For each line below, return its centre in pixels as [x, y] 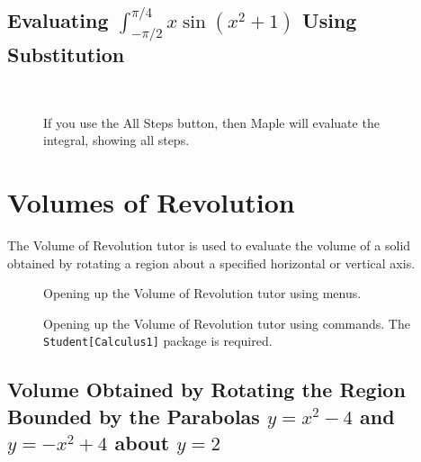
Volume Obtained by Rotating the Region [206, 390]
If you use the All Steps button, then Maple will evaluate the [211, 122]
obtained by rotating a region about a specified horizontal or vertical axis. [211, 263]
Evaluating [58, 20]
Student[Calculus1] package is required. [158, 341]
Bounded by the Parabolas [134, 416]
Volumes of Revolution [151, 202]
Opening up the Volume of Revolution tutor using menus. [202, 293]
